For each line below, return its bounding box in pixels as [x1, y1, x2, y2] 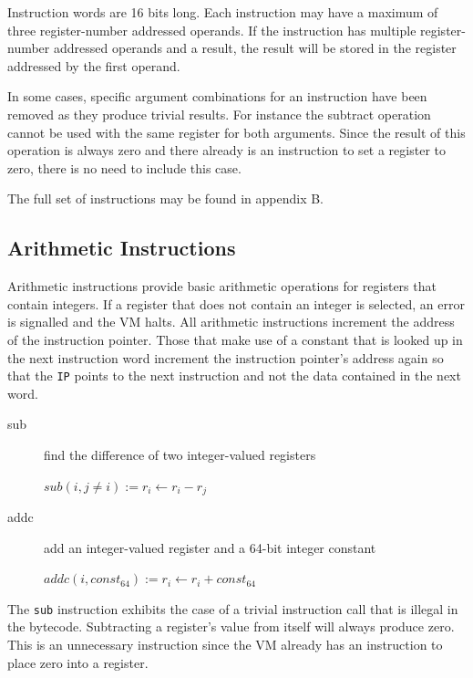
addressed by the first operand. [7, 56, 180, 75]
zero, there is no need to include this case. [7, 158, 242, 177]
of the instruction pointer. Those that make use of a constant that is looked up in [7, 329, 463, 349]
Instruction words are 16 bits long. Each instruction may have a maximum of [7, 3, 438, 21]
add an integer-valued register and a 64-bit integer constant [44, 537, 376, 557]
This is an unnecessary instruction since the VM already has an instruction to [7, 635, 443, 654]
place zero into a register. [7, 652, 149, 672]
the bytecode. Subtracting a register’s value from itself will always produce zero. [7, 617, 455, 636]
